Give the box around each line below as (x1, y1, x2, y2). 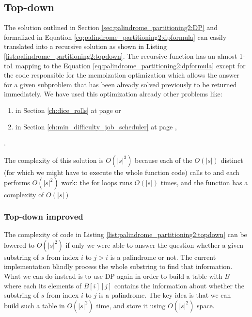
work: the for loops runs (61, 177, 132, 188)
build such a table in (4, 300, 65, 310)
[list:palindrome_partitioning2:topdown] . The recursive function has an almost (4, 50, 237, 61)
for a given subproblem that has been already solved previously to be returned (4, 79, 237, 89)
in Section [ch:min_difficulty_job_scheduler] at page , (15, 121, 177, 131)
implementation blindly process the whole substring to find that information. (4, 261, 233, 271)
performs (4, 177, 30, 188)
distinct (220, 155, 243, 165)
